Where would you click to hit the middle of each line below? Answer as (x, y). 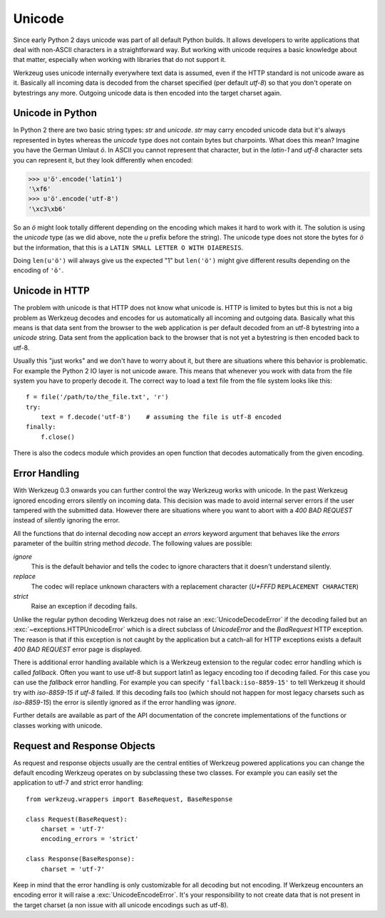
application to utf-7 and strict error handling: (78, 783)
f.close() (57, 437)
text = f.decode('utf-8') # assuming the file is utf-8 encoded (161, 417)
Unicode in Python (55, 113)
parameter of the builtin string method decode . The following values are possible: (133, 543)
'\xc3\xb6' (47, 209)
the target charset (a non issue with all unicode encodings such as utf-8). (121, 904)
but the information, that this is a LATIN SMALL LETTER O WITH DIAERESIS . (128, 247)
